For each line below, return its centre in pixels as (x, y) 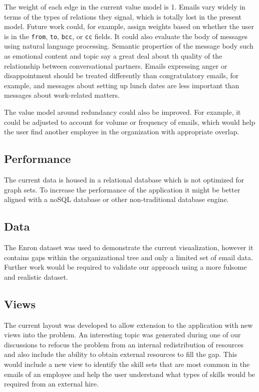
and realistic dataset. (36, 276)
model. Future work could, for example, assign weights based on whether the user (129, 26)
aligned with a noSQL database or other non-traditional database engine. (116, 199)
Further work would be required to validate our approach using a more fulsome (125, 267)
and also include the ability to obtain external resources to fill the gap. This (121, 354)
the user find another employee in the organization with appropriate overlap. (122, 132)
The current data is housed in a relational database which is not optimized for (124, 179)
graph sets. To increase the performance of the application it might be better (122, 189)
